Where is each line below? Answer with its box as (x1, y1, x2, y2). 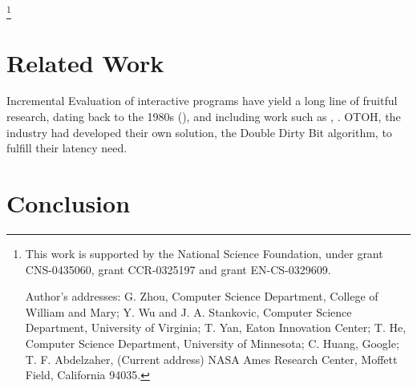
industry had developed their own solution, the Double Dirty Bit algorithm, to (6, 123, 392, 140)
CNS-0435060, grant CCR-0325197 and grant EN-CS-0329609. (25, 261, 331, 277)
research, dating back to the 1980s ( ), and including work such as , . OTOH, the (6, 108, 401, 125)
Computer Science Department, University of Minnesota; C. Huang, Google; (25, 334, 399, 351)
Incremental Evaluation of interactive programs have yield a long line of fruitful (6, 92, 398, 109)
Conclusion (6, 187, 131, 220)
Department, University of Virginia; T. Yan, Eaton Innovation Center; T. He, (25, 319, 407, 336)
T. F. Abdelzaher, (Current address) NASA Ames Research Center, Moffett (25, 350, 398, 367)
